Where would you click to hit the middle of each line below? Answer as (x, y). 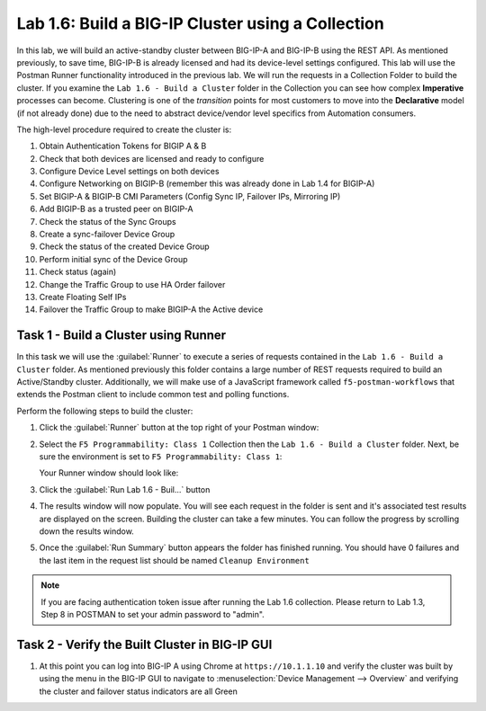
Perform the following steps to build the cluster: (105, 411)
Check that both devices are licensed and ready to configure (152, 158)
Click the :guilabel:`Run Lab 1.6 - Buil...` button (125, 489)
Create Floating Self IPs (83, 297)
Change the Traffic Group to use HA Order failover (132, 284)
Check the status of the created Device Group (125, 246)
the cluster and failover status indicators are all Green (138, 691)
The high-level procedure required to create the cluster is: (124, 129)
